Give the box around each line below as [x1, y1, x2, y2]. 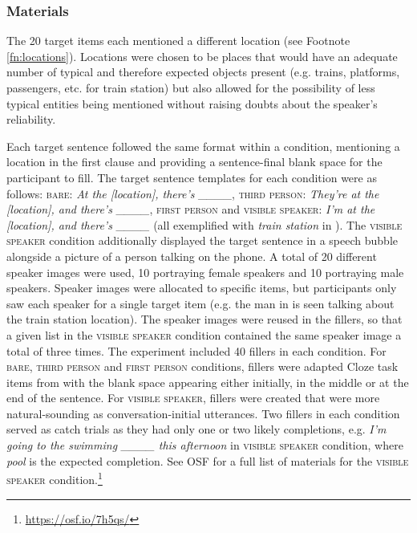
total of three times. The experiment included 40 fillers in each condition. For [6, 342, 387, 359]
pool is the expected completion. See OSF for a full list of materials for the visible [6, 452, 409, 469]
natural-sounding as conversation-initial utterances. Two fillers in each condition [6, 405, 400, 421]
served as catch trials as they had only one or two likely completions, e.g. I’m [6, 421, 387, 437]
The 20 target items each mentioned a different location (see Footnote [6, 32, 350, 49]
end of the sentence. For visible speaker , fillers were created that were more [6, 389, 380, 406]
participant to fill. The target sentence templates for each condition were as [6, 169, 377, 185]
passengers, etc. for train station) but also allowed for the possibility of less [6, 79, 375, 96]
